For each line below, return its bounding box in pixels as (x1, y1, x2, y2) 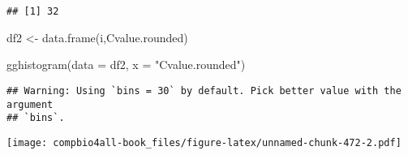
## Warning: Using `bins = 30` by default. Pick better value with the (6, 84, 402, 97)
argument (6, 98, 54, 110)
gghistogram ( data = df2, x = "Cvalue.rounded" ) (6, 56, 246, 73)
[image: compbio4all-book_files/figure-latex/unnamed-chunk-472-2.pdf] (6, 136, 402, 149)
